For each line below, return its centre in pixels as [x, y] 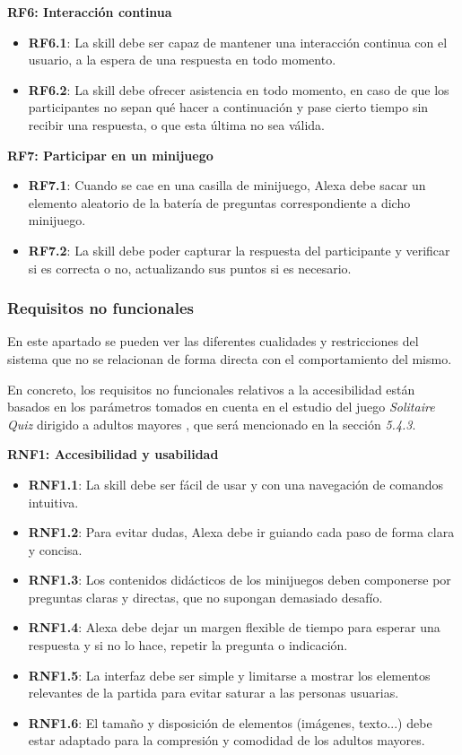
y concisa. [55, 549]
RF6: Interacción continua [90, 12]
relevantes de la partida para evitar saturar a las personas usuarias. [214, 693]
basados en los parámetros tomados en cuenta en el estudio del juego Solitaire [221, 407]
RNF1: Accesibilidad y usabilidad [113, 454]
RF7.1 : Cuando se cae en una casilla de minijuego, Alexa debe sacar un [227, 185]
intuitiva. [53, 502]
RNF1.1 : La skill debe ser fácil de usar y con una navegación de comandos [236, 484]
